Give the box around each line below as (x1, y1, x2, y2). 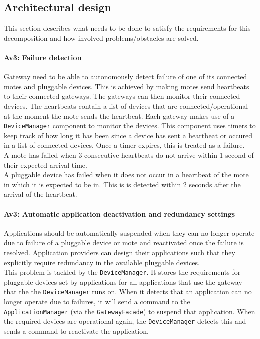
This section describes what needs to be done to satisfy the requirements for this (4, 23, 251, 33)
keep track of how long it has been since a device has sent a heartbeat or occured (4, 130, 253, 140)
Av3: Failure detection (4, 52, 82, 62)
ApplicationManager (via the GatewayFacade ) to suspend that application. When (4, 306, 255, 316)
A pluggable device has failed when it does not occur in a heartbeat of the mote (4, 169, 249, 180)
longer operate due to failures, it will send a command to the (4, 296, 190, 307)
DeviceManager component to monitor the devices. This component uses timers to (4, 120, 256, 131)
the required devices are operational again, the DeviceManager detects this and (4, 316, 246, 326)
